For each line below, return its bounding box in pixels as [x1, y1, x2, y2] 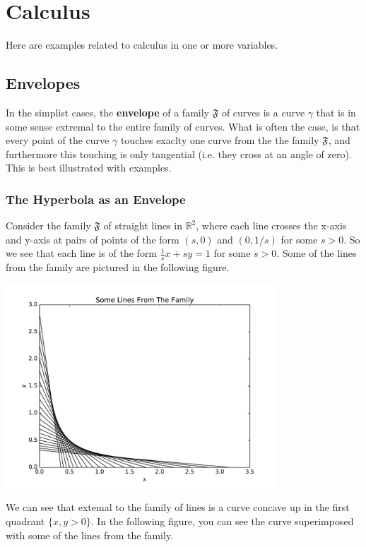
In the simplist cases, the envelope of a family [6, 104, 209, 119]
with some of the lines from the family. [6, 527, 174, 542]
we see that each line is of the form [6, 246, 158, 260]
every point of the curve [6, 133, 110, 148]
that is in [316, 104, 356, 119]
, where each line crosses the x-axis [196, 218, 347, 233]
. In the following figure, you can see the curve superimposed [90, 513, 354, 528]
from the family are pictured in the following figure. [6, 260, 230, 275]
